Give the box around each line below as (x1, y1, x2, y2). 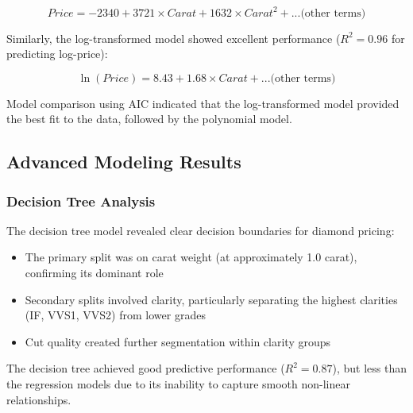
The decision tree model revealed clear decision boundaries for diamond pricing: (6, 222, 395, 238)
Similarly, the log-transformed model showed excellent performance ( (6, 29, 341, 46)
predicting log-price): (6, 45, 108, 62)
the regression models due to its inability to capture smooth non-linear (6, 376, 350, 392)
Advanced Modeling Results (6, 149, 241, 174)
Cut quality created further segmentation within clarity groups (25, 333, 331, 349)
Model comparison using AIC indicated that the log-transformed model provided (6, 95, 399, 111)
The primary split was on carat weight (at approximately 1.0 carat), (25, 249, 357, 265)
